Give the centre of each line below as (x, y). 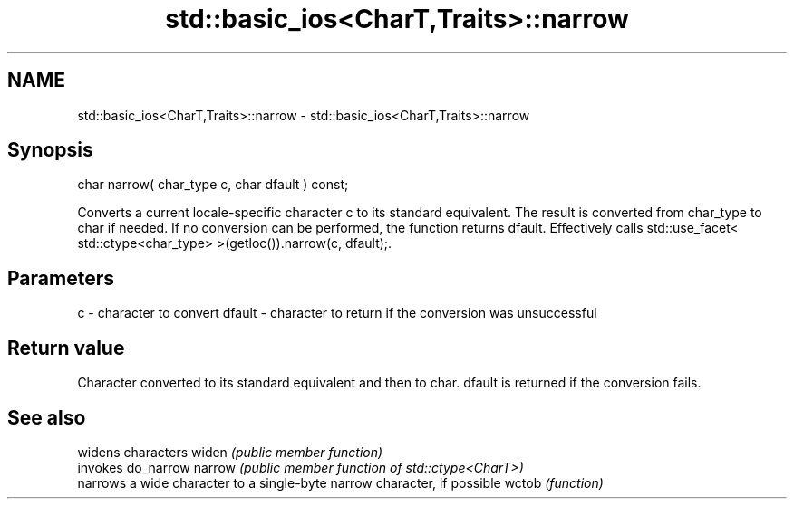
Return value (66, 348)
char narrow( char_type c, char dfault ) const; (213, 185)
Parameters (61, 278)
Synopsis (50, 150)
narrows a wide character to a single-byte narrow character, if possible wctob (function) (340, 482)
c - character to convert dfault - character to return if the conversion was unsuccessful (337, 313)
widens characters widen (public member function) (230, 452)
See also (47, 417)
